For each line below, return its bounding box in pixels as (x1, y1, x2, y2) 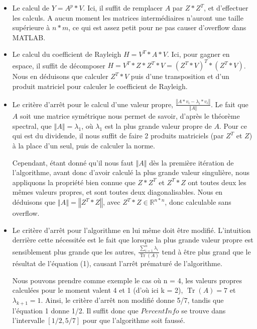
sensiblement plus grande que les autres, (12, 246, 136, 257)
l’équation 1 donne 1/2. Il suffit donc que (12, 305, 139, 315)
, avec (102, 197, 120, 207)
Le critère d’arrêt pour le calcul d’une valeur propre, (12, 99, 173, 109)
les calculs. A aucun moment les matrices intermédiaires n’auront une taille (12, 12, 243, 23)
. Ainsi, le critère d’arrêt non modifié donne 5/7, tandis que (41, 294, 224, 305)
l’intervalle (12, 315, 45, 325)
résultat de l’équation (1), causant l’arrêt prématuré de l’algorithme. (12, 258, 222, 268)
